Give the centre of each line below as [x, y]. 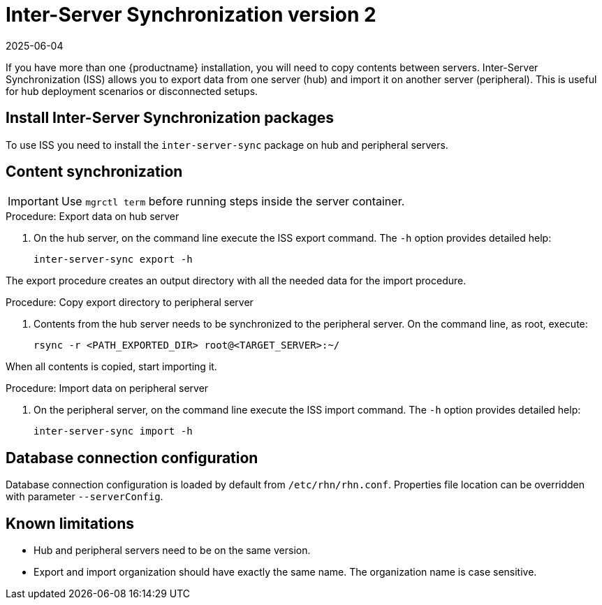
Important [33, 202]
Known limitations [70, 523]
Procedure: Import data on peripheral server [107, 388]
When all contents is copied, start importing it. [111, 367]
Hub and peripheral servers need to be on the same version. [172, 551]
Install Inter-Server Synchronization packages [170, 118]
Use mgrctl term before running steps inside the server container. [233, 202]
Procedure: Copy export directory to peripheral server [130, 302]
